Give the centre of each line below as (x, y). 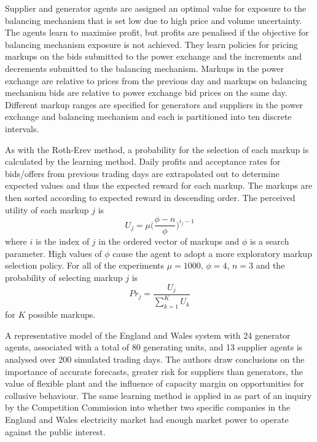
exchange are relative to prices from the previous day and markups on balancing (156, 80)
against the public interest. (55, 431)
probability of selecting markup (64, 277)
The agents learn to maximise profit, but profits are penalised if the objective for (157, 32)
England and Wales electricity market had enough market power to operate (147, 419)
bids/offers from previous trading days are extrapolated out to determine (142, 173)
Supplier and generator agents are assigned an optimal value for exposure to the (156, 8)
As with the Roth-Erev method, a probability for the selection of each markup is (157, 149)
